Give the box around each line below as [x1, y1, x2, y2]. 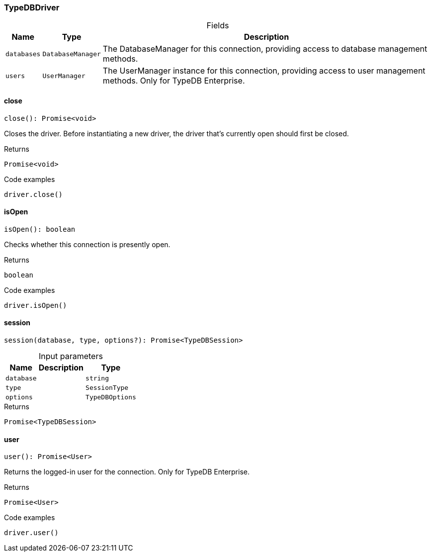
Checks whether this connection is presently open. [4, 240, 171, 249]
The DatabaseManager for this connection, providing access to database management [102, 44, 428, 54]
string [86, 374, 109, 382]
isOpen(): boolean [4, 225, 76, 233]
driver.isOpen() [4, 301, 67, 309]
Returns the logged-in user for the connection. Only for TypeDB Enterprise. [4, 467, 250, 476]
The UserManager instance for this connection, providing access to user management [102, 66, 426, 76]
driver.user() [4, 529, 59, 537]
